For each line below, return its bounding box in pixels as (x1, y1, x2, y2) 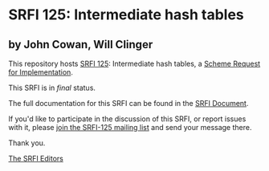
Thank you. (8, 138, 46, 148)
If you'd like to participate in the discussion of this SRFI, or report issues (8, 114, 247, 124)
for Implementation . (8, 67, 74, 77)
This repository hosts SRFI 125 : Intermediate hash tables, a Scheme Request (8, 59, 261, 68)
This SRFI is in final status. (8, 83, 96, 92)
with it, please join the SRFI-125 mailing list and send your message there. (8, 123, 252, 132)
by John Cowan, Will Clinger (8, 38, 153, 51)
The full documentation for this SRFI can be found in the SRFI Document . (8, 99, 249, 108)
